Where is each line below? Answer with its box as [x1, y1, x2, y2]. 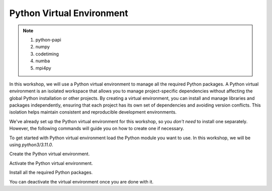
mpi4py [35, 65, 51, 71]
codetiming [35, 51, 59, 57]
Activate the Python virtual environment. [9, 160, 93, 166]
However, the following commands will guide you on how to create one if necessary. [9, 126, 184, 132]
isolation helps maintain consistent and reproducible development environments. [9, 109, 177, 115]
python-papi [35, 37, 61, 43]
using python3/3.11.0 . [9, 142, 53, 148]
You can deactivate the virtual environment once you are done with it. [9, 178, 154, 184]
